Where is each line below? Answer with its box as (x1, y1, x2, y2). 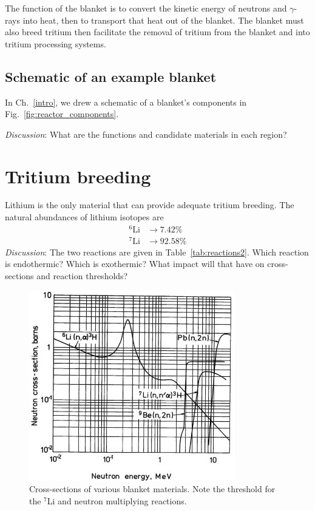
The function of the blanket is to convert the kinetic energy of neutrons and (5, 2, 287, 14)
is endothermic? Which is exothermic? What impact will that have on (5, 257, 265, 270)
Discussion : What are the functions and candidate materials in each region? (5, 127, 287, 140)
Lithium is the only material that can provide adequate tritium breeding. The (5, 198, 294, 211)
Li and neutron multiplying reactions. (47, 495, 187, 507)
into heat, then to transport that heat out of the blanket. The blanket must (22, 13, 304, 26)
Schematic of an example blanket (5, 67, 217, 86)
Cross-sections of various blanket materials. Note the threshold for (29, 482, 276, 495)
